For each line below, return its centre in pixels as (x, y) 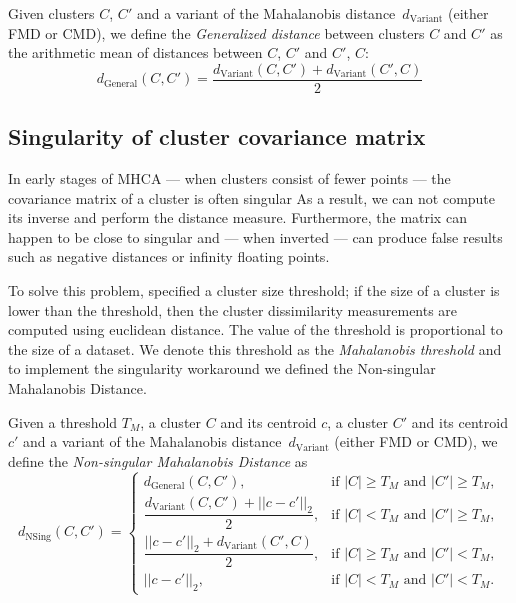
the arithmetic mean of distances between (135, 52)
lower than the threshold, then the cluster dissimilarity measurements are (233, 309)
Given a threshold (63, 421)
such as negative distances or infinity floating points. (169, 256)
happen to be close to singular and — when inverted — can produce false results (255, 236)
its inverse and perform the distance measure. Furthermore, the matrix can (237, 217)
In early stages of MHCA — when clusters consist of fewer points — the (229, 178)
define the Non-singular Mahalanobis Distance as (158, 460)
